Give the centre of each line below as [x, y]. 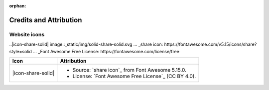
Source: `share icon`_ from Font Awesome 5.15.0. [130, 70]
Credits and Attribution [46, 20]
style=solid [21, 51]
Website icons [27, 34]
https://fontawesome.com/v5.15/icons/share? [210, 44]
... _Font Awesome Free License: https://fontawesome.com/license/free [106, 51]
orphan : [18, 6]
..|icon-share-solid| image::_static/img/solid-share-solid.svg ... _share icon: [86, 44]
